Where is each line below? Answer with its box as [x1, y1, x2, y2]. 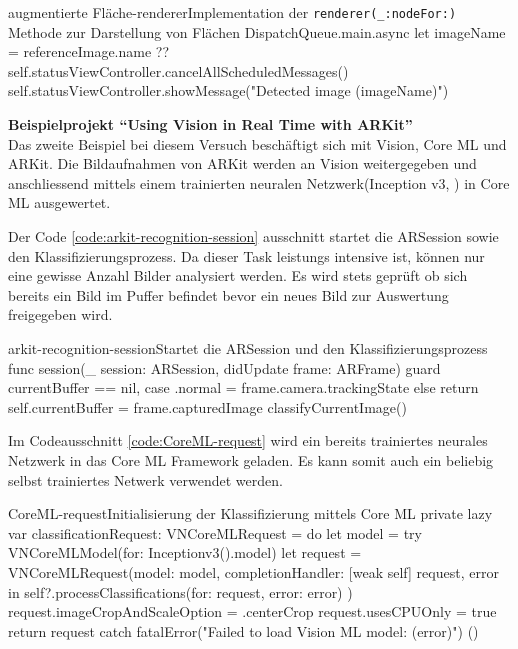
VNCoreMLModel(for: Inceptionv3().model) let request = [8, 542, 362, 563]
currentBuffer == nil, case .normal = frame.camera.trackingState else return [8, 377, 479, 398]
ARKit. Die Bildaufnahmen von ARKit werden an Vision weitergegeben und [8, 153, 477, 174]
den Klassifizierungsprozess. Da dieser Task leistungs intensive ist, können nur [8, 245, 485, 266]
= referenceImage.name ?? [8, 41, 170, 62]
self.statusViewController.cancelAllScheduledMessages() [8, 60, 349, 81]
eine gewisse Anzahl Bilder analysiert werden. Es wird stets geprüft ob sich [8, 265, 468, 286]
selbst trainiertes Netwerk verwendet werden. [8, 469, 283, 490]
